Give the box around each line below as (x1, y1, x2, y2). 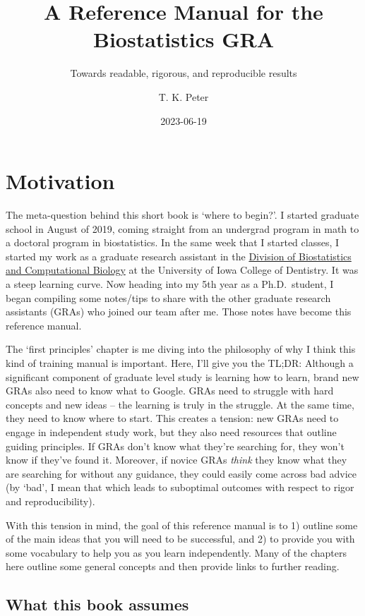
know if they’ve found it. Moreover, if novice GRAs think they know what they (6, 452, 347, 467)
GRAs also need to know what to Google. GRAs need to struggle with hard (6, 383, 334, 398)
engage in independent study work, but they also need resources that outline (6, 424, 337, 439)
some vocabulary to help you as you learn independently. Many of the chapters (6, 545, 347, 560)
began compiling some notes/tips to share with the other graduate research (6, 290, 331, 305)
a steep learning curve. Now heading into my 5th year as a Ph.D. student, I (6, 277, 334, 291)
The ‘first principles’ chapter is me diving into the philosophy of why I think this (6, 342, 356, 356)
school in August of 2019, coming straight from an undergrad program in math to (6, 221, 359, 236)
